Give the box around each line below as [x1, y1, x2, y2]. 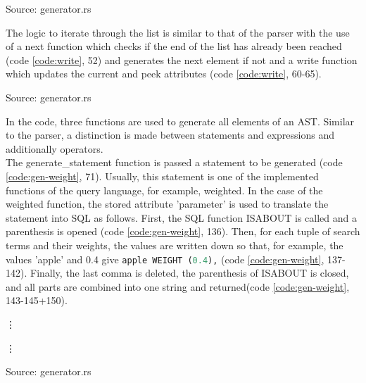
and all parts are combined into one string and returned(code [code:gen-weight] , [6, 279, 350, 294]
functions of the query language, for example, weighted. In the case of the [6, 182, 323, 197]
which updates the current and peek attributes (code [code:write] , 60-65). [6, 66, 322, 81]
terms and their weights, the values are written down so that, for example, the [6, 237, 343, 252]
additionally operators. [6, 141, 103, 156]
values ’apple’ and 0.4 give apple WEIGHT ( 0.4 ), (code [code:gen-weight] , [6, 251, 324, 266]
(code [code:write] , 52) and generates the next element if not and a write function [6, 52, 358, 67]
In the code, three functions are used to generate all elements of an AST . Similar [6, 113, 355, 128]
